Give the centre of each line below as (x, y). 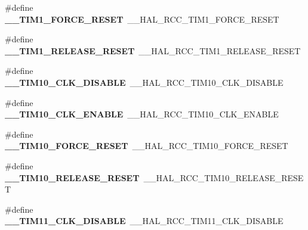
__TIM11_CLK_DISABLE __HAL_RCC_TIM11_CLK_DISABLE (144, 221)
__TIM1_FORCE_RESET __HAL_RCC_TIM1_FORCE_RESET (142, 19)
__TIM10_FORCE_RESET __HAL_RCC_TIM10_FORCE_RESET (147, 146)
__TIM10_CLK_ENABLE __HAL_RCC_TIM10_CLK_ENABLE (142, 114)
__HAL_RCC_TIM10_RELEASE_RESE (224, 177)
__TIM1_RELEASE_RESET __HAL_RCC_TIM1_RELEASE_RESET (153, 50)
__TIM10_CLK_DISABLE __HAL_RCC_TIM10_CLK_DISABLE (144, 82)
